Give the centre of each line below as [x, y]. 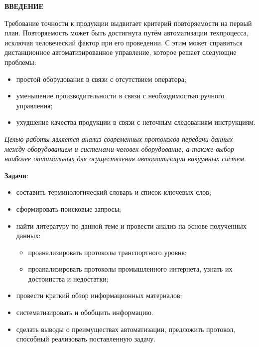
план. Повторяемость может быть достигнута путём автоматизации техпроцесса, [127, 33]
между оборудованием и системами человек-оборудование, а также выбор [119, 149]
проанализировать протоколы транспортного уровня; [107, 252]
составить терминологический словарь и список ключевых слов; [114, 192]
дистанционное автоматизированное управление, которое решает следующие [121, 52]
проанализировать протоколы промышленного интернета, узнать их [130, 269]
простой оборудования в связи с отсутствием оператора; [101, 79]
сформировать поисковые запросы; [68, 208]
